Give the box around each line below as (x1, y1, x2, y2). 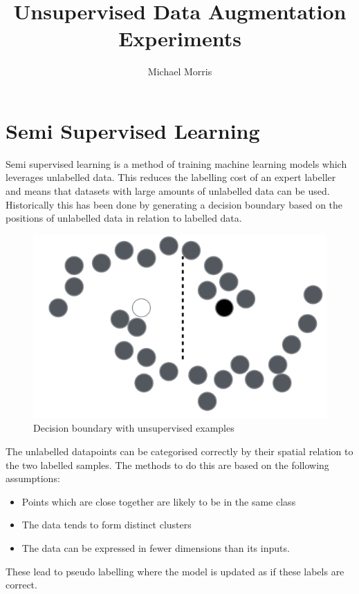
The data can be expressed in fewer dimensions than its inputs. (21, 540, 290, 555)
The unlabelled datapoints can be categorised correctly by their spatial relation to (6, 444, 353, 459)
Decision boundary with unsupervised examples (33, 421, 234, 435)
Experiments (118, 24, 241, 52)
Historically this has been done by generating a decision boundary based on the (6, 197, 343, 211)
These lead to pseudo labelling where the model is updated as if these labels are (6, 564, 344, 578)
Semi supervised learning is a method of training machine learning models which (6, 156, 347, 171)
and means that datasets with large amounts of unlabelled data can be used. (6, 184, 330, 198)
